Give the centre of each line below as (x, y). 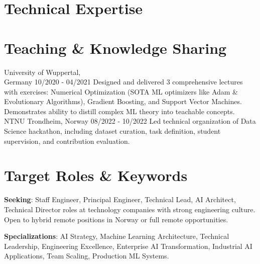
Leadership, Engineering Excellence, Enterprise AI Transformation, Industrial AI (128, 246)
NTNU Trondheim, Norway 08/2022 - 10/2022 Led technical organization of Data (130, 121)
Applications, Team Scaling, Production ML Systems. (87, 256)
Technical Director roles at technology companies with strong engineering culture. (130, 209)
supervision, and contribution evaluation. (67, 141)
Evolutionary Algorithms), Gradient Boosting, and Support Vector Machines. (123, 101)
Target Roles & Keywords (96, 175)
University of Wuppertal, (42, 72)
